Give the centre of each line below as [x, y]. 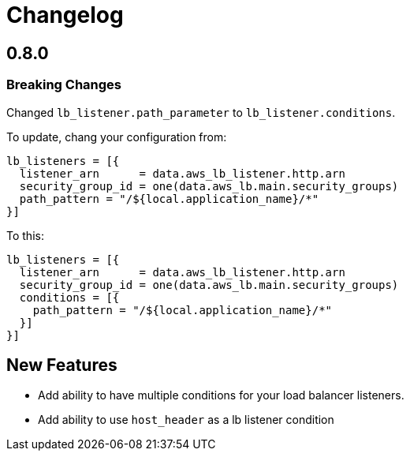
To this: [25, 235]
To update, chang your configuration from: [117, 137]
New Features [62, 365]
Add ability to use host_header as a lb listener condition [186, 420]
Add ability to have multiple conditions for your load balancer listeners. [221, 395]
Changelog [65, 15]
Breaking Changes [64, 85]
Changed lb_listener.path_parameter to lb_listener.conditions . [201, 112]
